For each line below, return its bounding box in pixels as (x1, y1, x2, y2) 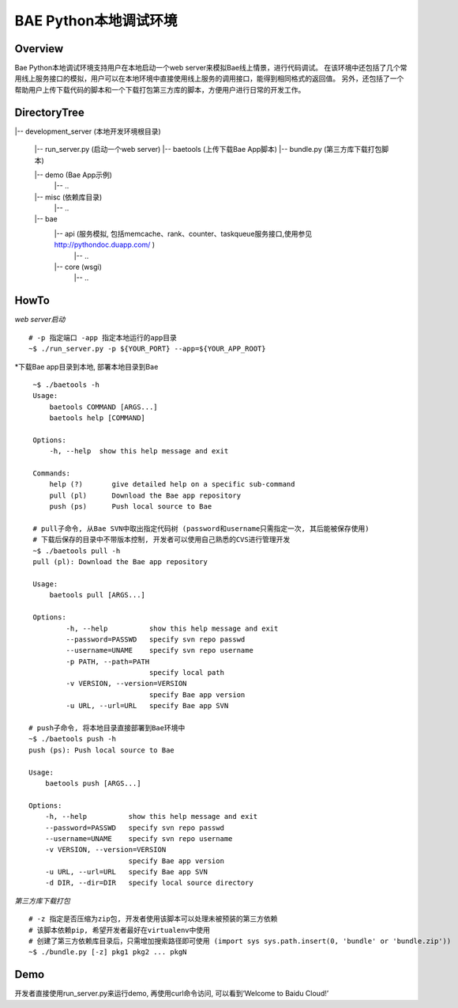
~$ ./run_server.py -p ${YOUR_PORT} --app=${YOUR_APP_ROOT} (28, 344, 266, 354)
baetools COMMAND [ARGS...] (49, 402, 158, 411)
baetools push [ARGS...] (44, 779, 141, 787)
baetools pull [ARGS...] (49, 590, 146, 600)
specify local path (148, 669, 225, 677)
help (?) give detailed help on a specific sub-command (49, 479, 295, 489)
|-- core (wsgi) (54, 262, 103, 272)
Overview (14, 42, 64, 55)
